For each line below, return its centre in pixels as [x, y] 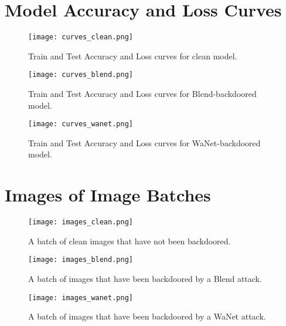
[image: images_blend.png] [81, 260]
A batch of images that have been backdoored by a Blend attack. [145, 279]
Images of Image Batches [108, 195]
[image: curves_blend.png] [81, 75]
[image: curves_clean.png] [81, 37]
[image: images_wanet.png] [81, 298]
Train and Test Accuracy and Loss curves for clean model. [133, 56]
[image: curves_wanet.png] [81, 124]
